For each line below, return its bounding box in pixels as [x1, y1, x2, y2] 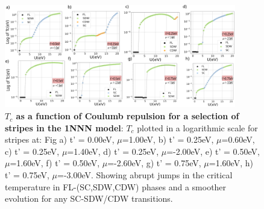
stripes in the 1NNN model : [5, 121, 124, 134]
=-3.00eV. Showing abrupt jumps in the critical [57, 169, 233, 181]
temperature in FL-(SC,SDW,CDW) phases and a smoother [5, 180, 227, 193]
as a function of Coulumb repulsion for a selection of [16, 110, 239, 122]
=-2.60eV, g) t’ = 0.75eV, [107, 157, 201, 169]
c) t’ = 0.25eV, [5, 145, 60, 157]
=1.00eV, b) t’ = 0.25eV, [122, 133, 214, 146]
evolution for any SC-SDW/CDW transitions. [5, 192, 173, 205]
